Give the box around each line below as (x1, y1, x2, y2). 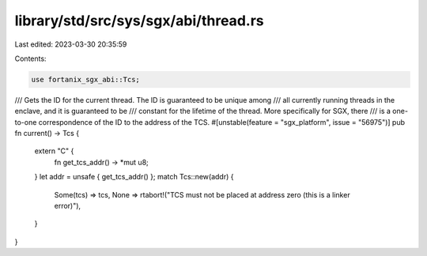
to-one (14, 117, 37, 126)
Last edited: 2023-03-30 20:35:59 (14, 40, 127, 49)
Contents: (14, 54, 47, 63)
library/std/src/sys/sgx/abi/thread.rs (14, 12, 264, 29)
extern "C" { (34, 146, 74, 156)
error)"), (54, 201, 81, 211)
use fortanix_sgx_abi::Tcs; (31, 75, 140, 84)
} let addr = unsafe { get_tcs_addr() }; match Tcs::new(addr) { (34, 172, 234, 182)
